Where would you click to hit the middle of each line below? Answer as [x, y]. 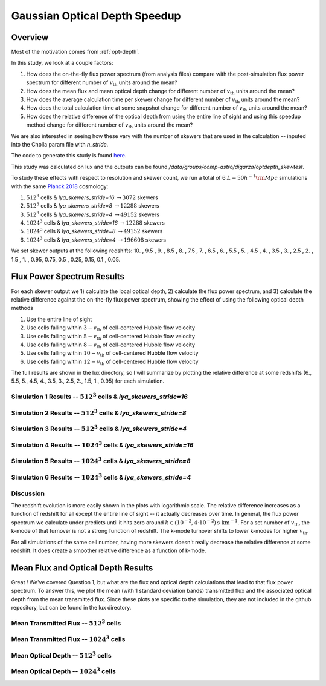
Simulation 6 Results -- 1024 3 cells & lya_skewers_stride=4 [101, 477]
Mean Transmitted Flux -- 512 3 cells [66, 623]
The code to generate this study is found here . [69, 156]
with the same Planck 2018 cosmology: [60, 186]
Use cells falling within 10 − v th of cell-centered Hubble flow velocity [112, 354]
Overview [30, 37]
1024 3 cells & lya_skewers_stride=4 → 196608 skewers [96, 239]
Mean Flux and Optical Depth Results [82, 568]
